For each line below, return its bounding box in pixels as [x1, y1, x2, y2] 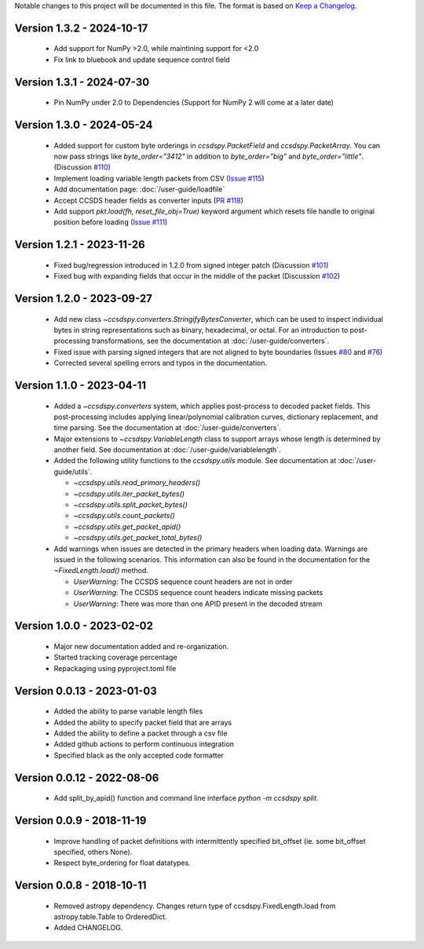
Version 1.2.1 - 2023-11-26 [14, 238, 145, 251]
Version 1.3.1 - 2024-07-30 [14, 75, 150, 89]
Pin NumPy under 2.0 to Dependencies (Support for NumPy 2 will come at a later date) [53, 98, 334, 108]
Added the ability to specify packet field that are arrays [53, 717, 232, 727]
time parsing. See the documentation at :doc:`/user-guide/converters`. [53, 423, 282, 433]
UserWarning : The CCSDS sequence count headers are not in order [73, 577, 294, 586]
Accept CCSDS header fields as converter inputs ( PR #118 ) [53, 195, 243, 205]
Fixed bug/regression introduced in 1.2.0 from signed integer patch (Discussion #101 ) [53, 260, 329, 270]
